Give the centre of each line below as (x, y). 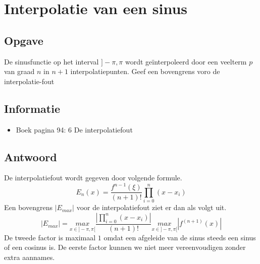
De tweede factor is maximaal (50, 237)
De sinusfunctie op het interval (51, 61)
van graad (19, 71)
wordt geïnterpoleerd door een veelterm (186, 61)
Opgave (24, 40)
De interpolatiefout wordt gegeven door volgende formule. (93, 178)
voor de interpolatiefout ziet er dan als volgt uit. (151, 207)
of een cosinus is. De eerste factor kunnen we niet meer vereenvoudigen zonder (125, 247)
